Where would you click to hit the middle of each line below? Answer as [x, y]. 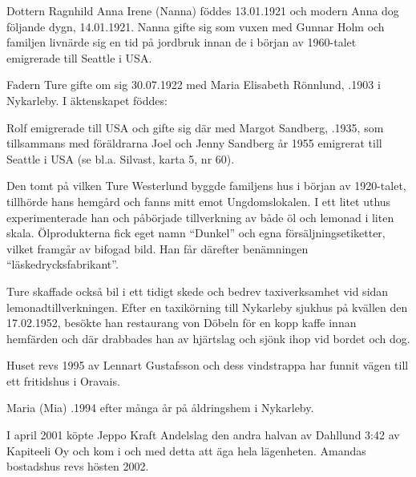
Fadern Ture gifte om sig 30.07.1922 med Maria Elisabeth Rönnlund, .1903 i [194, 85]
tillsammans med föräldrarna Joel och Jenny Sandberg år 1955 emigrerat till [194, 143]
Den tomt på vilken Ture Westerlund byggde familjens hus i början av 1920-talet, [206, 186]
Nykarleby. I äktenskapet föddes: [87, 100]
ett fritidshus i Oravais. [63, 380]
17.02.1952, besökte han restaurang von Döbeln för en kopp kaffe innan [182, 323]
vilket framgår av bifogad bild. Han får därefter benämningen [158, 248]
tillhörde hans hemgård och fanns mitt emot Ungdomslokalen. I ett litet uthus [199, 201]
